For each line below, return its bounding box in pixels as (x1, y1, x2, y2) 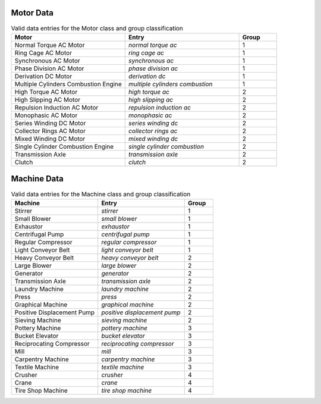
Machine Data (11, 174, 64, 184)
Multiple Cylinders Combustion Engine (14, 80, 122, 88)
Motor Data (11, 8, 53, 18)
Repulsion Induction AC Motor (14, 103, 99, 111)
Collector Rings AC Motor (14, 127, 86, 135)
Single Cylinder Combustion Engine (14, 142, 114, 151)
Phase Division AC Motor (14, 64, 84, 73)
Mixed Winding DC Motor (14, 134, 86, 143)
